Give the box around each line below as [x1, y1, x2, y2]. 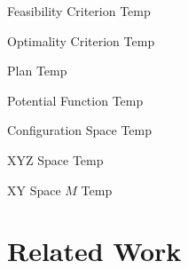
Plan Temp [7, 61, 67, 80]
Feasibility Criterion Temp [7, 2, 151, 20]
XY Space [7, 180, 61, 199]
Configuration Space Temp [7, 121, 153, 139]
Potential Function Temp [7, 91, 144, 109]
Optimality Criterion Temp [7, 31, 155, 50]
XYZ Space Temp [7, 150, 104, 169]
